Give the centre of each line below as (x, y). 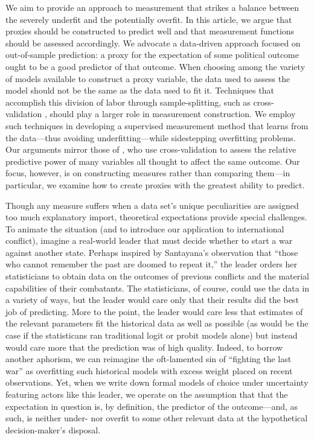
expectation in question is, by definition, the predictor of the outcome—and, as (152, 406)
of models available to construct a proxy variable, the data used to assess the (148, 78)
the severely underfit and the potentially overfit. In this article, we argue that (149, 19)
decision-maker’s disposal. (53, 429)
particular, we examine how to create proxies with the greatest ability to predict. (155, 184)
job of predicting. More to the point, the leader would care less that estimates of (154, 311)
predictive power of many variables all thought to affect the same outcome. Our (153, 161)
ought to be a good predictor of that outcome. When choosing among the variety (155, 66)
